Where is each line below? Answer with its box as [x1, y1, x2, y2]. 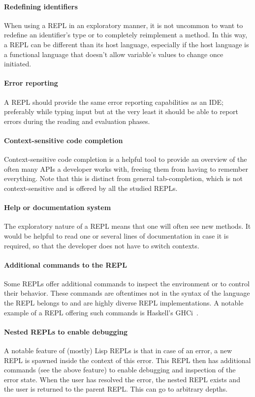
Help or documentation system [4, 202, 111, 213]
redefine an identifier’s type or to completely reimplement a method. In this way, [4, 30, 248, 40]
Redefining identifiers [4, 1, 78, 11]
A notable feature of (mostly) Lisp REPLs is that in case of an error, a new [4, 345, 232, 356]
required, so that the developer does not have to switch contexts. [4, 240, 199, 250]
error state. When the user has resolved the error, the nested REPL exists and [4, 374, 240, 384]
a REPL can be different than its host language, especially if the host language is [4, 39, 249, 49]
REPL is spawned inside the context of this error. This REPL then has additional [4, 355, 251, 365]
